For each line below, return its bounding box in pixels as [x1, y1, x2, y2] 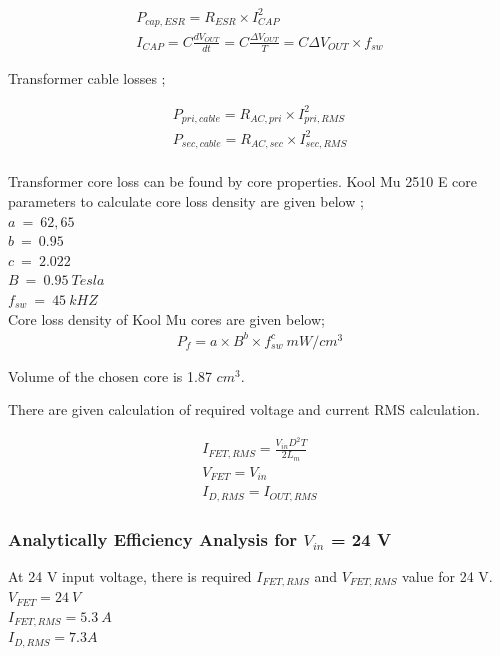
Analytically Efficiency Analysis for [8, 526, 298, 551]
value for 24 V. [402, 565, 493, 586]
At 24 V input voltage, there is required [8, 565, 252, 586]
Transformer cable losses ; [8, 67, 166, 88]
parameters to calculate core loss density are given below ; [8, 191, 364, 212]
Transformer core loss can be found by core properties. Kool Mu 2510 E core [8, 171, 478, 192]
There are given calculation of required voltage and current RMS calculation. [8, 399, 480, 420]
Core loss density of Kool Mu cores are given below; [8, 308, 325, 329]
